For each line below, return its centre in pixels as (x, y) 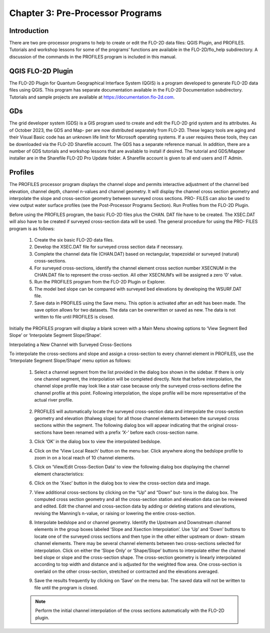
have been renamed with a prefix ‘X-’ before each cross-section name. (126, 432)
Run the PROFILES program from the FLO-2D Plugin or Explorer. (100, 282)
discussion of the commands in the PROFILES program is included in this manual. (93, 56)
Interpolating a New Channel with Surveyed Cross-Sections (70, 344)
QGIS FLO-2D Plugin (41, 71)
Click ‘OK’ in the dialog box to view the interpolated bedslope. (98, 441)
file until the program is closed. (66, 587)
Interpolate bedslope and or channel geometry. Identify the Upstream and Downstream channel (132, 522)
